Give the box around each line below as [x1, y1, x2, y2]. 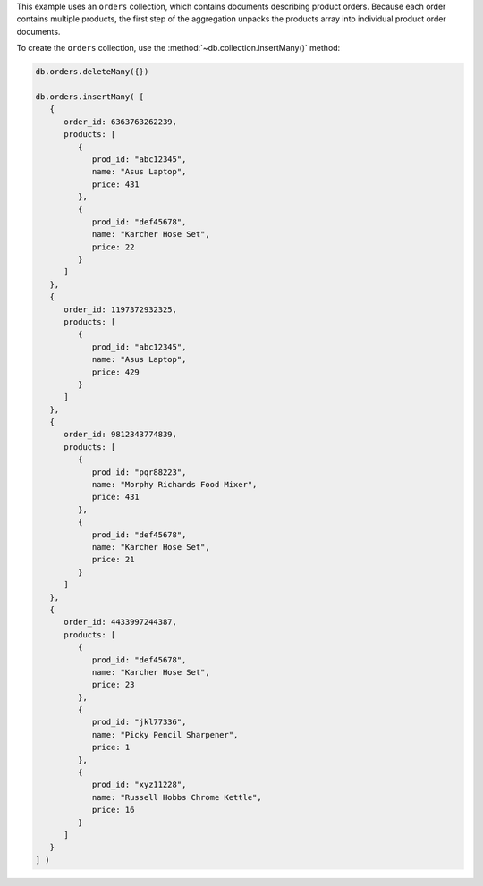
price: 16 [91, 805, 135, 815]
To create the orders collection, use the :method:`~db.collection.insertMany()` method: [16, 43, 341, 54]
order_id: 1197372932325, [64, 304, 178, 315]
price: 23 [91, 679, 135, 690]
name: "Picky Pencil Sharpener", [91, 730, 239, 739]
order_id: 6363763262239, [64, 116, 178, 127]
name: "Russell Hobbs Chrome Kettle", [91, 792, 263, 802]
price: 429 [91, 367, 140, 377]
